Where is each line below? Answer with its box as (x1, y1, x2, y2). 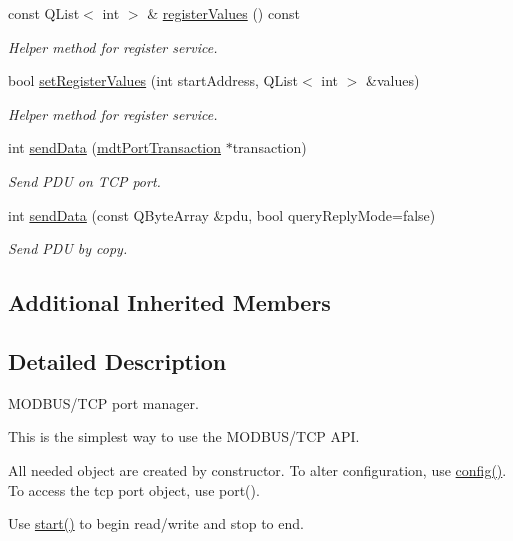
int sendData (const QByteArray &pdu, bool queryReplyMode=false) (8, 204, 436, 225)
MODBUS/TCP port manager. (8, 392, 199, 413)
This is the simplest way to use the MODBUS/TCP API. (8, 426, 360, 447)
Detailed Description (8, 345, 227, 376)
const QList (8, 3, 80, 23)
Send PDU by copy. (8, 238, 128, 259)
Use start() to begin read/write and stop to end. (8, 513, 304, 534)
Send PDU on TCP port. (8, 170, 161, 191)
